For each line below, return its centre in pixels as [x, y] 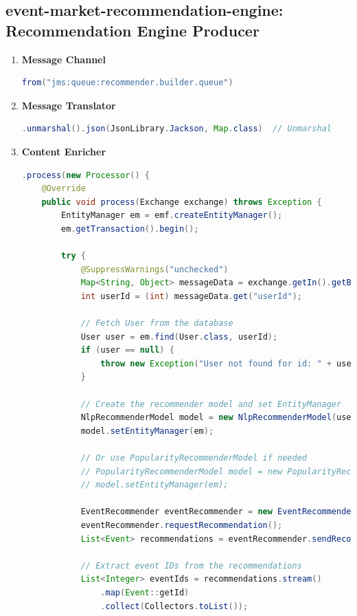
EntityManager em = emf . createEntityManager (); [172, 216]
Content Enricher [64, 151]
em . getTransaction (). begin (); [130, 229]
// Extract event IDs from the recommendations [191, 565]
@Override [64, 189]
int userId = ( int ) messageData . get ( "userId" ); [191, 296]
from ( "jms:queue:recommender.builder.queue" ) [127, 83]
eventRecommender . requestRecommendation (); [182, 525]
